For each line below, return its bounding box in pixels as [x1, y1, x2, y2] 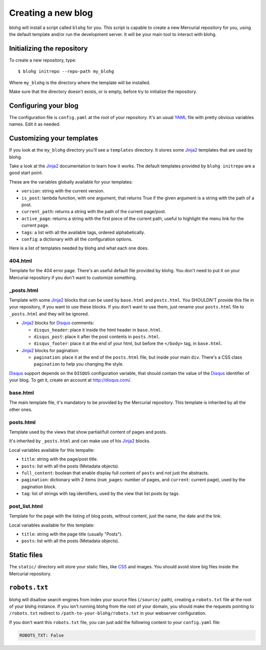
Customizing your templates [9, 134, 99, 143]
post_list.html [9, 502, 43, 509]
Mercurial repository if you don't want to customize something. [9, 275, 137, 280]
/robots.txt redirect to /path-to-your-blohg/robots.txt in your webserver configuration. [9, 610, 207, 616]
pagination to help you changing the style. [33, 361, 124, 367]
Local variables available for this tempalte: [9, 447, 95, 453]
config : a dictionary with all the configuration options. [21, 236, 133, 242]
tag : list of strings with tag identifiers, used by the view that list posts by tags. [21, 491, 180, 496]
